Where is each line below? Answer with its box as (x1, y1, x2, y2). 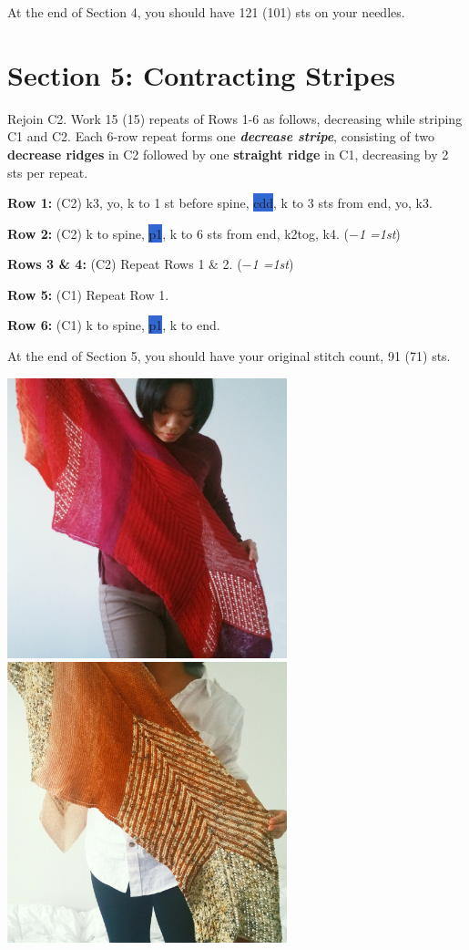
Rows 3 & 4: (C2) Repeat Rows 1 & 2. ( (7, 254, 242, 274)
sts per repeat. (7, 162, 88, 181)
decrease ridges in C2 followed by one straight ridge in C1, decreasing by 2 (7, 144, 449, 163)
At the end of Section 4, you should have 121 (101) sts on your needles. (7, 3, 405, 21)
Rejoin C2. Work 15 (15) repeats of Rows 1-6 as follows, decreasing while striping (7, 108, 463, 128)
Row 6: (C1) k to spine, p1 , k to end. (7, 315, 220, 335)
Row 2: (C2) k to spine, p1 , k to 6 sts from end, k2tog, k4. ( (7, 223, 349, 243)
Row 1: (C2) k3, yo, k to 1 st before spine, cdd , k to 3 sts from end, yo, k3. (7, 193, 433, 212)
